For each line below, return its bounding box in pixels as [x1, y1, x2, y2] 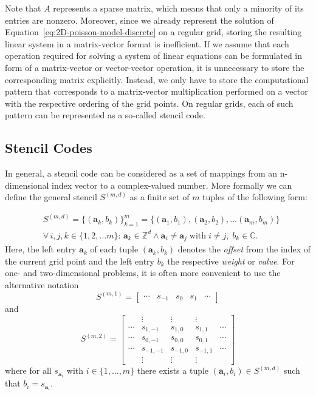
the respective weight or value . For [167, 254, 295, 267]
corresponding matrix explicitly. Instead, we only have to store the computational [5, 73, 309, 86]
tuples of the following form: [202, 191, 307, 203]
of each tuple [90, 243, 139, 255]
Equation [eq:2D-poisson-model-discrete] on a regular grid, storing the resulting [5, 25, 302, 38]
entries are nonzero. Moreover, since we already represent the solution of [5, 13, 274, 26]
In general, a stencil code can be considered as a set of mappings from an [5, 167, 278, 180]
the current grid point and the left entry [5, 254, 154, 267]
